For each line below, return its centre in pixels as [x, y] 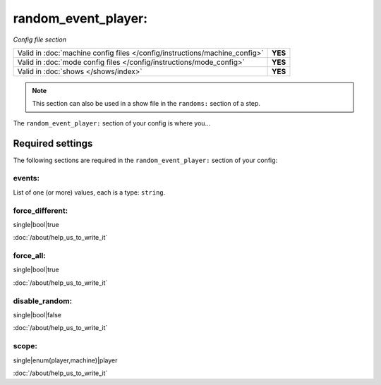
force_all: [29, 256]
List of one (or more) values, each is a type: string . [89, 192]
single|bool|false [37, 314]
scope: [25, 346]
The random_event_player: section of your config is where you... [112, 123]
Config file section [40, 39]
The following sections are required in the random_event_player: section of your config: [145, 160]
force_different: [41, 210]
